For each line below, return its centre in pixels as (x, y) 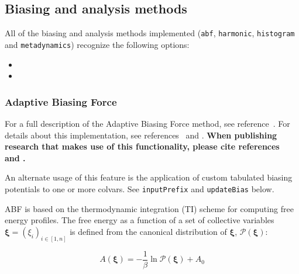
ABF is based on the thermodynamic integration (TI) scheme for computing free (149, 208)
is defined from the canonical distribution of (148, 231)
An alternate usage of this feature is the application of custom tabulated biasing (149, 177)
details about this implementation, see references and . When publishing (141, 135)
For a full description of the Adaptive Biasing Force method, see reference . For (147, 123)
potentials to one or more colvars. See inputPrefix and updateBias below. (140, 188)
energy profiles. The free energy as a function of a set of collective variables (140, 220)
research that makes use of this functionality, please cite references (142, 146)
